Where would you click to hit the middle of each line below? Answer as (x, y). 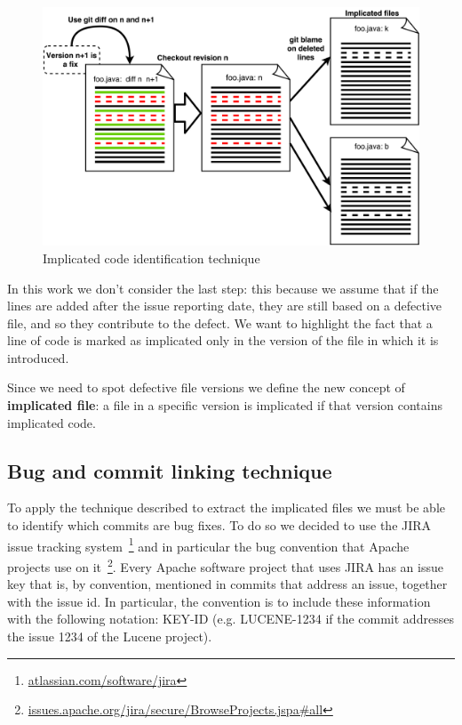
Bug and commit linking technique (170, 470)
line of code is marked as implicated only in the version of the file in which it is (223, 340)
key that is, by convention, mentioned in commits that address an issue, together (227, 584)
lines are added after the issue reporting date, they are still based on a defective (225, 306)
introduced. (38, 357)
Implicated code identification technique (151, 258)
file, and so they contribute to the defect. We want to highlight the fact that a (220, 322)
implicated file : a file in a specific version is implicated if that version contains (225, 405)
